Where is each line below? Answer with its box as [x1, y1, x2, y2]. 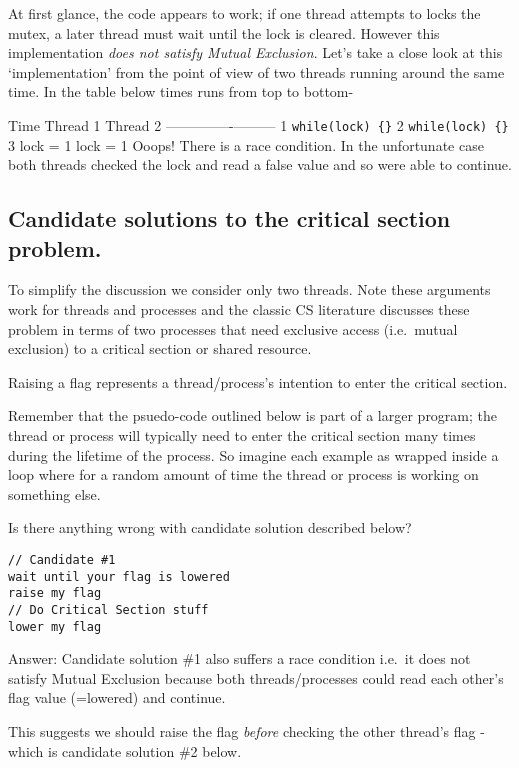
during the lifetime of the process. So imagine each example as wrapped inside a [8, 444, 499, 465]
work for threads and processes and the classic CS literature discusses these [8, 299, 470, 319]
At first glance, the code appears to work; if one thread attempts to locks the [8, 3, 481, 23]
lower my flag [8, 619, 102, 634]
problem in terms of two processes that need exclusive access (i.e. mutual [8, 318, 458, 339]
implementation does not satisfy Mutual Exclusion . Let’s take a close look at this [8, 42, 503, 63]
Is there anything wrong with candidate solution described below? [8, 517, 412, 538]
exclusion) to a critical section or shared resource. [8, 338, 312, 359]
